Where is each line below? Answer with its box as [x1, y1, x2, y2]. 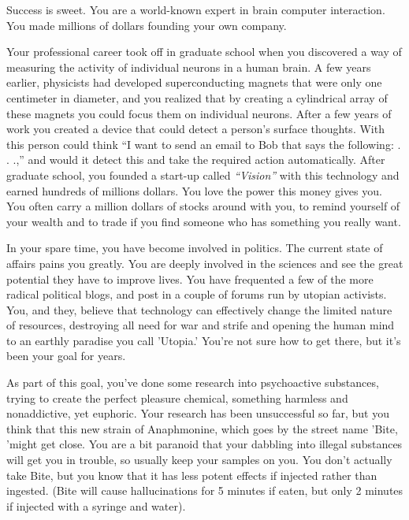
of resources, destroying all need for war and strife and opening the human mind [6, 317, 395, 333]
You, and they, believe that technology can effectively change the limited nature [6, 301, 392, 318]
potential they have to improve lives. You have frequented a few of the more [6, 270, 374, 287]
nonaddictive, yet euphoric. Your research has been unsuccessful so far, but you [6, 405, 390, 422]
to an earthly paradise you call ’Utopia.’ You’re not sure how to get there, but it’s [6, 332, 401, 348]
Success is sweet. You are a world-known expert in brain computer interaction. [6, 2, 385, 17]
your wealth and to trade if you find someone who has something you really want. [6, 213, 401, 229]
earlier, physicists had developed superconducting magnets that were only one [6, 74, 382, 91]
